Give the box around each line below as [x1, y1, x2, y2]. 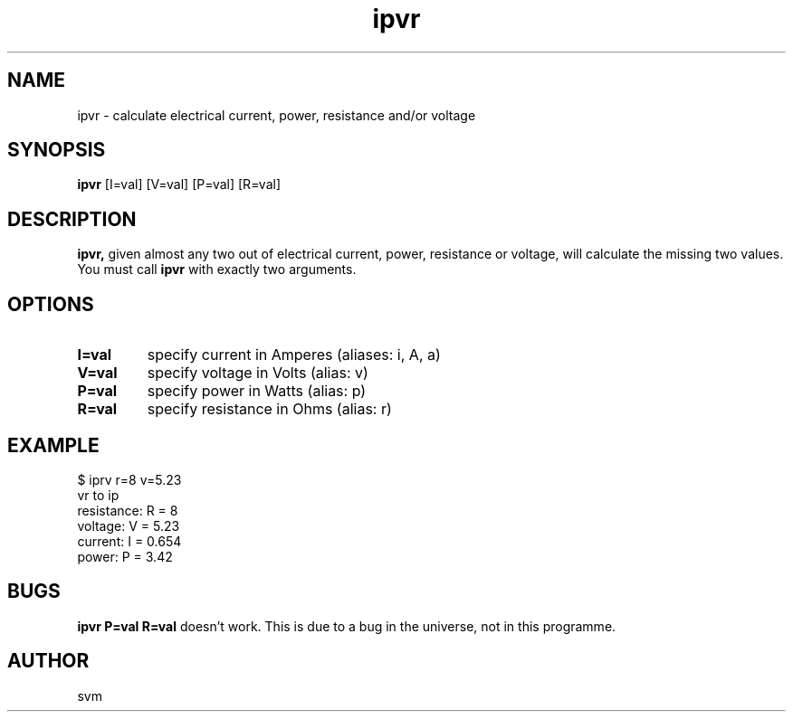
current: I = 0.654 [77, 533, 182, 549]
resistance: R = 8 [77, 502, 178, 518]
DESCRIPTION [7, 207, 137, 231]
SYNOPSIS [7, 138, 106, 162]
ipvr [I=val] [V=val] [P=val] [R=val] [77, 176, 281, 193]
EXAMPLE [7, 433, 100, 457]
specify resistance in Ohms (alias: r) [147, 400, 392, 419]
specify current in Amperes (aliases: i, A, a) [147, 345, 441, 364]
